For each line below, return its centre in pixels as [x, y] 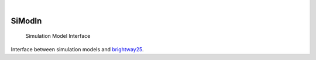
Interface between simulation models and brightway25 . [77, 49]
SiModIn [26, 21]
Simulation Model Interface [58, 36]
